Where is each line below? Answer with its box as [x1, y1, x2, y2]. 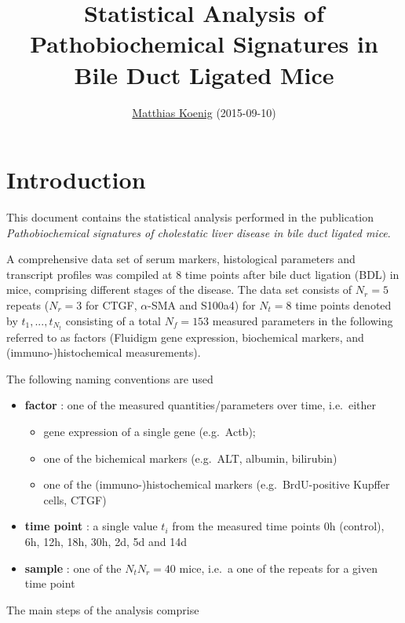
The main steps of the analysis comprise [6, 601, 199, 618]
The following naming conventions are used [6, 370, 213, 387]
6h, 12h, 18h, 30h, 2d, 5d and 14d [24, 533, 187, 550]
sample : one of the [24, 559, 122, 576]
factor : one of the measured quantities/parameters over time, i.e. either [24, 397, 377, 413]
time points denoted [295, 297, 392, 313]
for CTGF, [85, 297, 137, 313]
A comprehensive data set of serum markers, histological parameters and [6, 251, 356, 267]
